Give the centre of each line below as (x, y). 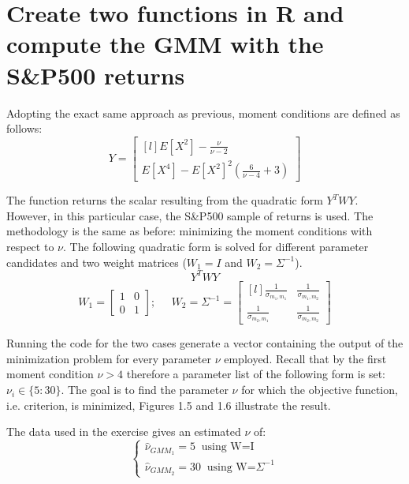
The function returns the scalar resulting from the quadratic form (165, 200)
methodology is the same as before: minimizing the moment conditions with (190, 231)
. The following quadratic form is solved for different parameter (216, 247)
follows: (24, 128)
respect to (30, 247)
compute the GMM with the (165, 44)
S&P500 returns (96, 75)
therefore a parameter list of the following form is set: (256, 374)
